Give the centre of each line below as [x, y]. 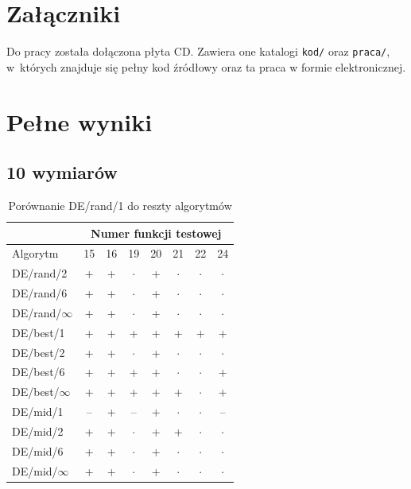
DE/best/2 [39, 352]
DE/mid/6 [38, 450]
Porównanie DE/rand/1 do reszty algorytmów [120, 205]
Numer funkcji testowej [156, 233]
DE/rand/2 [40, 273]
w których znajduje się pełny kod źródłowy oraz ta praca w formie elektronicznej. [206, 66]
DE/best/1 [39, 332]
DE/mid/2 [38, 431]
